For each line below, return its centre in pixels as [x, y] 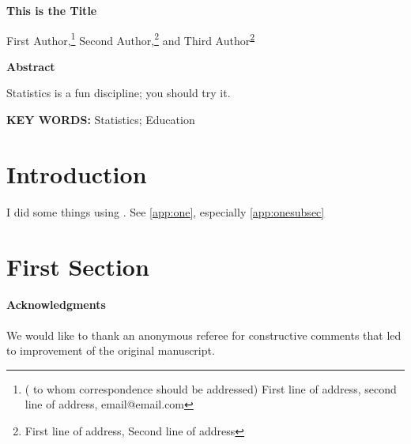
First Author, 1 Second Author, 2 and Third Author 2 [131, 39]
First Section [78, 266]
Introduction [77, 173]
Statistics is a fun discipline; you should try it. [119, 93]
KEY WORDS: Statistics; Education [101, 120]
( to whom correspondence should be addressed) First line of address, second [211, 388]
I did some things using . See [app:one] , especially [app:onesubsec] [166, 211]
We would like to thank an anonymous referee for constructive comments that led [204, 335]
